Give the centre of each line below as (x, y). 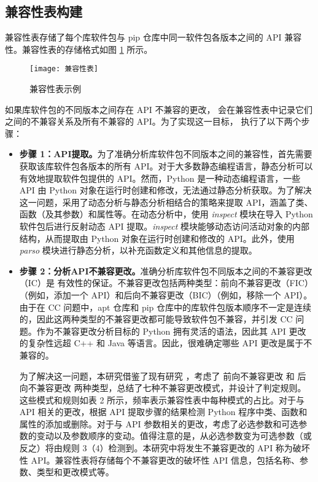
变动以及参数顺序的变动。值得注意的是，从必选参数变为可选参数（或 (174, 436)
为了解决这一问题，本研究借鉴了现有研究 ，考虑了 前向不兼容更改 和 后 (163, 375)
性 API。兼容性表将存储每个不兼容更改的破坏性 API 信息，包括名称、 (159, 460)
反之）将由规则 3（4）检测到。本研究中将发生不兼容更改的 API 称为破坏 (165, 448)
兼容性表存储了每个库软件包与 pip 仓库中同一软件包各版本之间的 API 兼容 (153, 37)
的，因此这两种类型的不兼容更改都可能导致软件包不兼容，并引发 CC (156, 319)
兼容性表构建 (44, 11)
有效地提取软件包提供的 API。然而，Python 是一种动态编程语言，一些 (160, 178)
